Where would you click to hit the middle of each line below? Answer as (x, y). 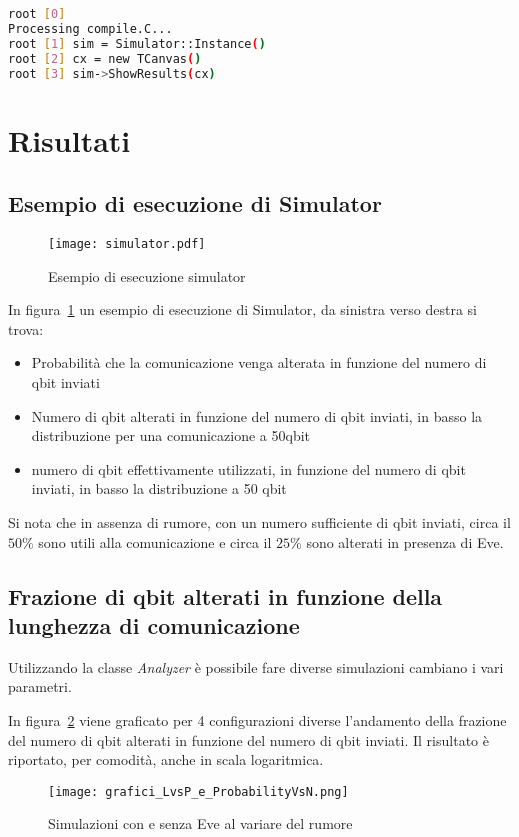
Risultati (69, 139)
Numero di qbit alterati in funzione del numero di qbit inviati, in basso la (257, 415)
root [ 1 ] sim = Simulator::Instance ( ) (137, 43)
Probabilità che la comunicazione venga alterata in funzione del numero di (259, 362)
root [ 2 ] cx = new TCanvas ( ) (105, 58)
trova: (26, 328)
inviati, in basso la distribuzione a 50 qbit (159, 488)
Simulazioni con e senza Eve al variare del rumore (200, 823)
